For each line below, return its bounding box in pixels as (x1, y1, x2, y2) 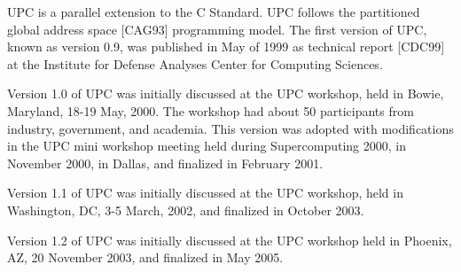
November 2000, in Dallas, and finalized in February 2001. (7, 153, 324, 172)
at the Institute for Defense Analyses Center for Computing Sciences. (7, 54, 383, 73)
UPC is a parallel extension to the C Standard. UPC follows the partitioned (7, 3, 420, 20)
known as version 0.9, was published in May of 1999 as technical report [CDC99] (7, 37, 445, 56)
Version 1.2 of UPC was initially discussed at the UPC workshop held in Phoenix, (7, 230, 452, 249)
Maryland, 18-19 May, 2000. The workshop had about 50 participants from (7, 101, 414, 120)
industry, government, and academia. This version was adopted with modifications (7, 119, 454, 137)
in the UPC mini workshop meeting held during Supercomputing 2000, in (7, 136, 407, 155)
